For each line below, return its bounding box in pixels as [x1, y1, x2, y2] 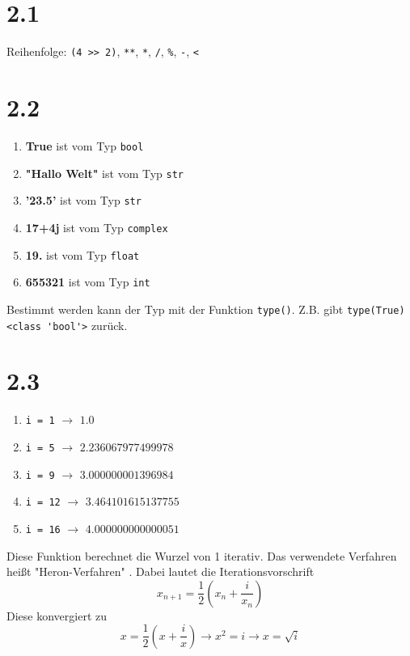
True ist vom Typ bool [25, 137, 144, 154]
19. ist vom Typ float [25, 246, 140, 263]
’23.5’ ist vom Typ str [25, 192, 142, 209]
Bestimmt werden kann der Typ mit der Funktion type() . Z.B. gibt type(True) [6, 300, 405, 317]
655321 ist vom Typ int [25, 273, 150, 290]
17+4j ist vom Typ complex [25, 218, 168, 235]
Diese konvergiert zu [6, 607, 107, 624]
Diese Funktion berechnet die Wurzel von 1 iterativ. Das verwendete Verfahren [6, 547, 397, 564]
